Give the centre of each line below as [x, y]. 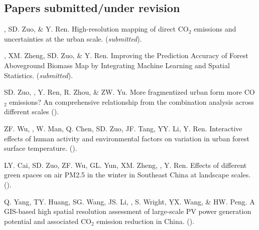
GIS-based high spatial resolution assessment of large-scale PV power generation [128, 211]
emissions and [215, 29]
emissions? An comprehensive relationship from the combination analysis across [132, 101]
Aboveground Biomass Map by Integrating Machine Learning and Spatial [117, 65]
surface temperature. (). [41, 148]
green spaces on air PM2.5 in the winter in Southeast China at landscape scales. [127, 175]
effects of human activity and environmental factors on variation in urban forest [127, 138]
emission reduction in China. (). [146, 221]
